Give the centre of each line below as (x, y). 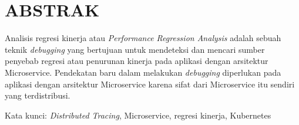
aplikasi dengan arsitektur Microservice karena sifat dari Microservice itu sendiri (150, 84)
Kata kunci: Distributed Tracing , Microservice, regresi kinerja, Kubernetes (138, 115)
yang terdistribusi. (38, 95)
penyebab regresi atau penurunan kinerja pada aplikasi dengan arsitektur (137, 61)
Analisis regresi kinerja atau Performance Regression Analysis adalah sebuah (143, 38)
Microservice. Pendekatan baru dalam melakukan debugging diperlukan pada (143, 72)
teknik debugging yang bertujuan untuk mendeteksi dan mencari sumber (135, 49)
